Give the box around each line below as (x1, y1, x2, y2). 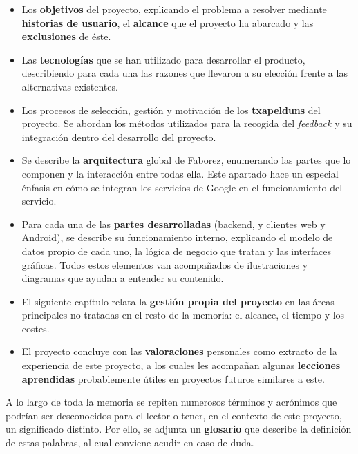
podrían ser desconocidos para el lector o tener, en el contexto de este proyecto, (6, 408, 342, 422)
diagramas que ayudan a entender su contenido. (21, 271, 224, 285)
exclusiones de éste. (21, 29, 111, 44)
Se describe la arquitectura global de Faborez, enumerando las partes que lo (21, 153, 351, 167)
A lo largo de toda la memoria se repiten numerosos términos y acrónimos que (6, 395, 337, 409)
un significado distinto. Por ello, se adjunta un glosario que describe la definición (6, 422, 352, 436)
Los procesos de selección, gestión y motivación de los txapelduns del (21, 102, 321, 117)
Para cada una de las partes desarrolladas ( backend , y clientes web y (21, 216, 326, 231)
